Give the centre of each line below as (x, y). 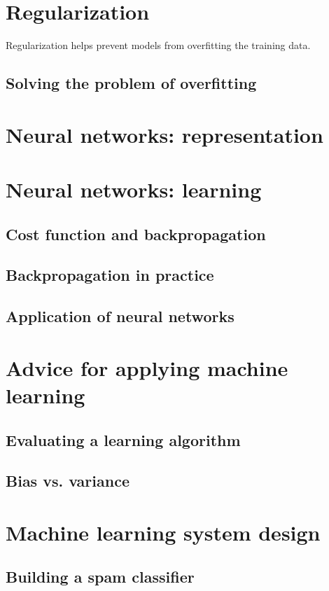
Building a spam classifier (100, 577)
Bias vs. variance (68, 481)
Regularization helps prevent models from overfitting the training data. (158, 45)
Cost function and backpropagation (136, 234)
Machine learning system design (163, 532)
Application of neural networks (120, 316)
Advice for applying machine (147, 367)
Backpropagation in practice (110, 275)
